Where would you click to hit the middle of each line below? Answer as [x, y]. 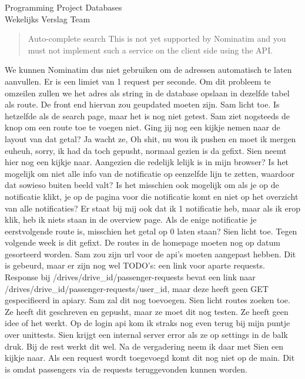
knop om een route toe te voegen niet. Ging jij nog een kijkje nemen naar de [143, 127]
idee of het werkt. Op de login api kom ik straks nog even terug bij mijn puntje [148, 323]
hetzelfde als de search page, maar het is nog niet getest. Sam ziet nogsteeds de [148, 115]
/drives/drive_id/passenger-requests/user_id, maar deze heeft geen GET [137, 288]
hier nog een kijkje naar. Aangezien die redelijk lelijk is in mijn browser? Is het [147, 162]
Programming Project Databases [63, 7]
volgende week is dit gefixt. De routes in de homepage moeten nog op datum [143, 242]
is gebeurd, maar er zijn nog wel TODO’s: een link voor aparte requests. [135, 265]
